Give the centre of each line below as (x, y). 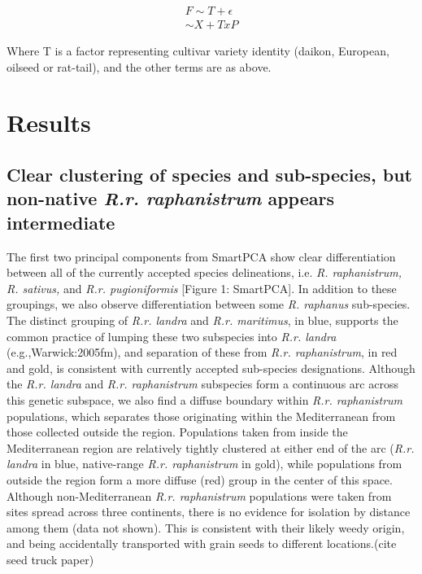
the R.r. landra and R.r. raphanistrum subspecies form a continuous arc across (202, 384)
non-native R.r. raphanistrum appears (171, 198)
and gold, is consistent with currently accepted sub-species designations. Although (211, 368)
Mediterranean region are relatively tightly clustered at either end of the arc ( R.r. (211, 447)
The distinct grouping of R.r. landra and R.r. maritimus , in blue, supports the (202, 320)
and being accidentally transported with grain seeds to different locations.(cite (202, 543)
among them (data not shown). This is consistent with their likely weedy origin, (206, 527)
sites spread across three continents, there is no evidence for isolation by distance (209, 512)
